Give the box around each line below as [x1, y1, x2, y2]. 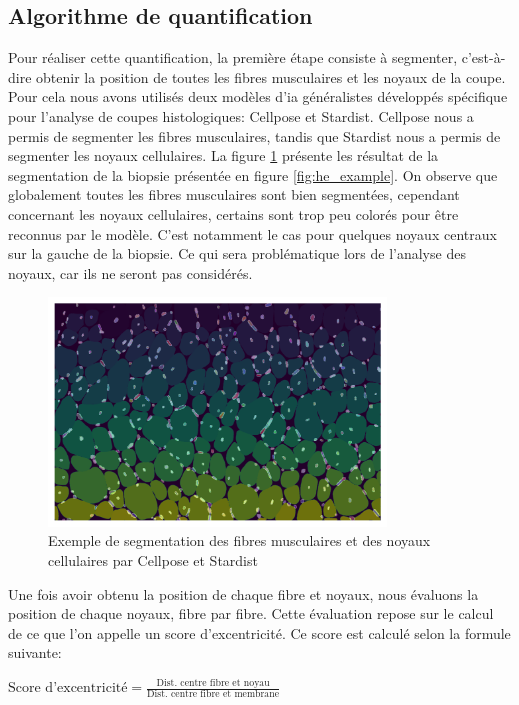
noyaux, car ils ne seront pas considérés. [8, 262, 253, 283]
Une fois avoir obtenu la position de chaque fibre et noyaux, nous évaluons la [8, 583, 479, 604]
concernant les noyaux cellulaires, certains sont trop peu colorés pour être [8, 203, 459, 224]
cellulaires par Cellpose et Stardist [48, 550, 258, 571]
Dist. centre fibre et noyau [156, 677, 270, 688]
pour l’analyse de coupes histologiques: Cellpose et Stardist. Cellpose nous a [8, 105, 474, 126]
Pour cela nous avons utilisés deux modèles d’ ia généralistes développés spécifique [8, 86, 508, 107]
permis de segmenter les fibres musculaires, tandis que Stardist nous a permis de [8, 125, 501, 146]
